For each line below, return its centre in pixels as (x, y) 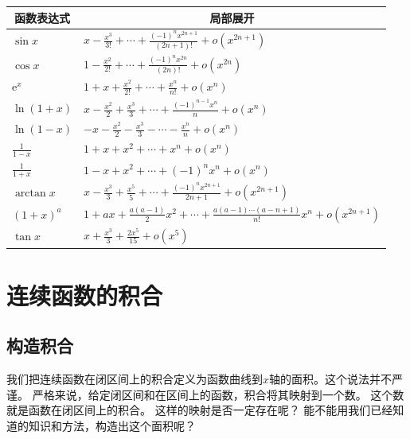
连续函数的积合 (85, 295)
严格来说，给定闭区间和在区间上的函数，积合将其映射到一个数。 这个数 (218, 394)
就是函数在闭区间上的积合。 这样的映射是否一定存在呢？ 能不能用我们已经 (200, 410)
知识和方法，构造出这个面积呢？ (112, 426)
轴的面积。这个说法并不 (331, 379)
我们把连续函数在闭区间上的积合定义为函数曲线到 (135, 379)
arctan (30, 193)
